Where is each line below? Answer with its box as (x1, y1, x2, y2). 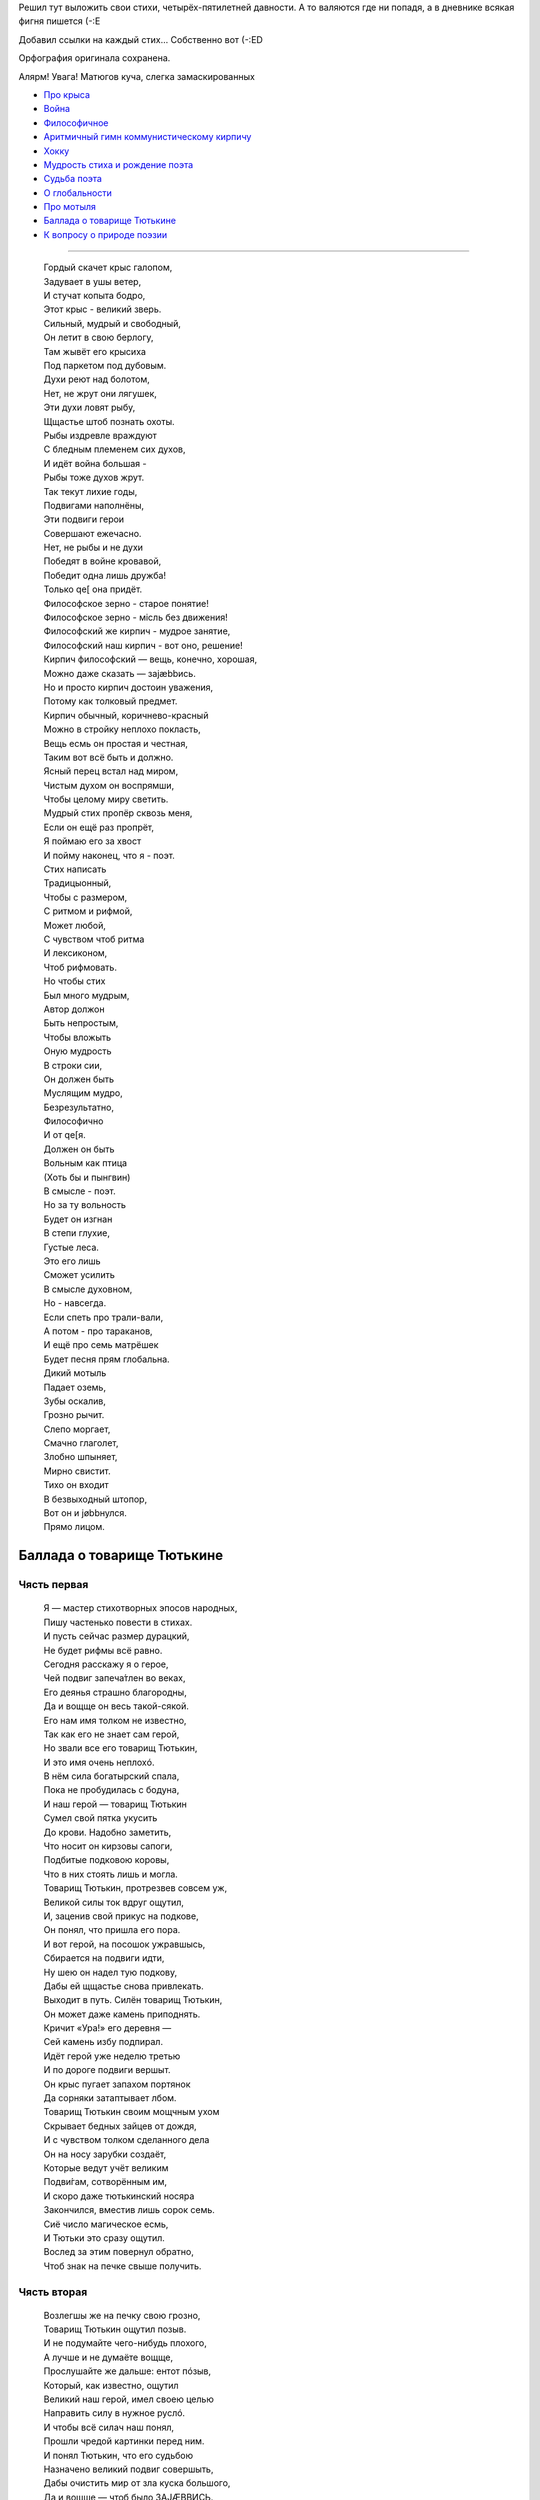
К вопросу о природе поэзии (43, 228, 168, 240)
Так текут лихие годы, (43, 485, 138, 497)
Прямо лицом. (43, 1521, 105, 1533)
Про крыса (43, 88, 90, 100)
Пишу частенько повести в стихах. (43, 1616, 193, 1628)
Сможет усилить (43, 1269, 115, 1281)
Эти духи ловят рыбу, (43, 401, 136, 414)
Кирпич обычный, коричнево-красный (43, 709, 209, 721)
